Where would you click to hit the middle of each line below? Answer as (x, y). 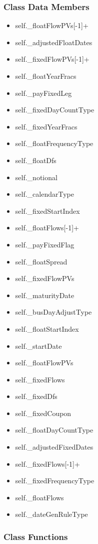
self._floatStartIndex (47, 328)
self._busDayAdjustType (53, 312)
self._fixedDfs (36, 396)
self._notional (36, 177)
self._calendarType (44, 194)
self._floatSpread (41, 261)
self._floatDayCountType (54, 430)
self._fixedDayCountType (55, 110)
